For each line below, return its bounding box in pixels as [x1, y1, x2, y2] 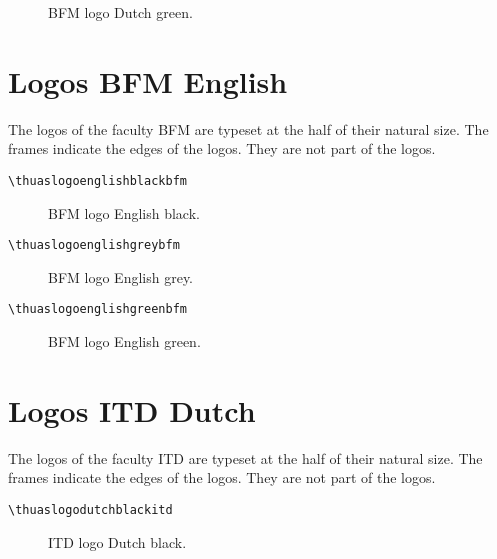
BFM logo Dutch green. [48, 2, 193, 22]
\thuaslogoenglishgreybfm [8, 238, 180, 253]
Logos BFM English [8, 60, 288, 101]
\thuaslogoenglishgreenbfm [8, 302, 187, 317]
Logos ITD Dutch [8, 389, 256, 430]
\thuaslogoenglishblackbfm [8, 173, 187, 188]
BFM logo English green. [48, 331, 201, 352]
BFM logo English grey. [48, 266, 193, 287]
